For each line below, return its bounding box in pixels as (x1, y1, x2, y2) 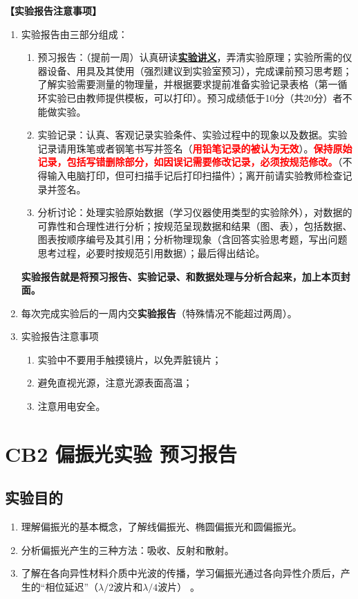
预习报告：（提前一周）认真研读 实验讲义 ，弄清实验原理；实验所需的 (37, 50, 343, 64)
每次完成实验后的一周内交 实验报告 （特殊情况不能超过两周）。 (21, 305, 297, 320)
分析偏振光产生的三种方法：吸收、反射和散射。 (21, 542, 234, 557)
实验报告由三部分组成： (21, 26, 128, 41)
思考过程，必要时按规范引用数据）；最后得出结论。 (37, 245, 265, 260)
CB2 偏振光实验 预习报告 (5, 439, 237, 467)
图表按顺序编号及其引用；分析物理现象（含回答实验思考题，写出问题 (37, 232, 348, 247)
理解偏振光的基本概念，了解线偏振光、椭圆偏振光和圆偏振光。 (21, 519, 302, 534)
